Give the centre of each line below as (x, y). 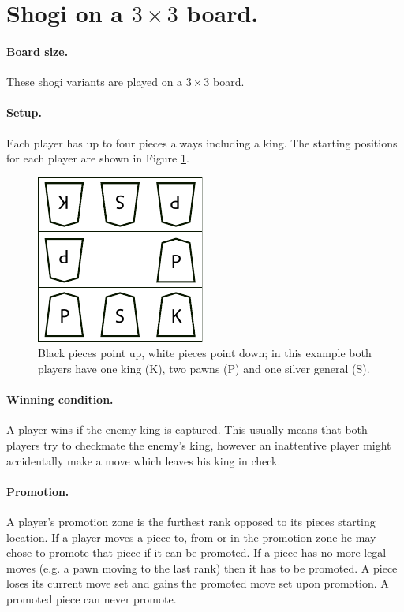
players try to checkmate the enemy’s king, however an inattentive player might (199, 444)
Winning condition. (60, 399)
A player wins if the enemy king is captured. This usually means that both (187, 429)
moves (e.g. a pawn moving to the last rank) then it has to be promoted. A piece (202, 567)
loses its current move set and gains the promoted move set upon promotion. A (198, 583)
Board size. (37, 51)
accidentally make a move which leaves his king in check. (144, 460)
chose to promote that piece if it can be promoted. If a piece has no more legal (196, 552)
